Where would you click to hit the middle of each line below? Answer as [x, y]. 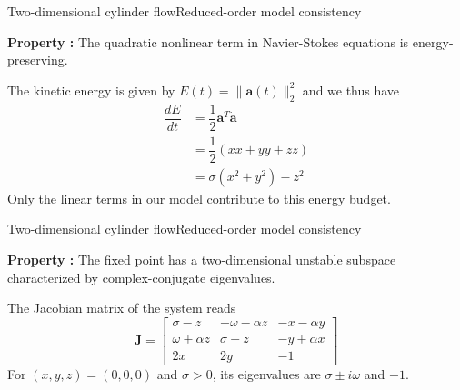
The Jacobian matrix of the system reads [122, 308]
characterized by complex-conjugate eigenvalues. [141, 277]
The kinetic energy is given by [91, 90]
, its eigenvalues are [266, 373]
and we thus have [351, 90]
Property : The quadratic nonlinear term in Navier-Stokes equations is [208, 41]
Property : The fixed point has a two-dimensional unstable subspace [202, 259]
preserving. [38, 60]
